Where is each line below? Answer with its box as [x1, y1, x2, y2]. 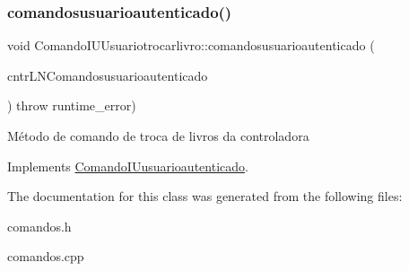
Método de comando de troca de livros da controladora [7, 127, 309, 144]
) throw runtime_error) [7, 96, 136, 115]
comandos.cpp [7, 247, 84, 266]
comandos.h [7, 216, 72, 235]
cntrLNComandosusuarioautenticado [7, 66, 208, 84]
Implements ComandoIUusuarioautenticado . [7, 156, 248, 175]
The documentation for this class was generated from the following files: [7, 187, 403, 205]
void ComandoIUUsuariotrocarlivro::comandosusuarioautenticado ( [7, 36, 375, 55]
